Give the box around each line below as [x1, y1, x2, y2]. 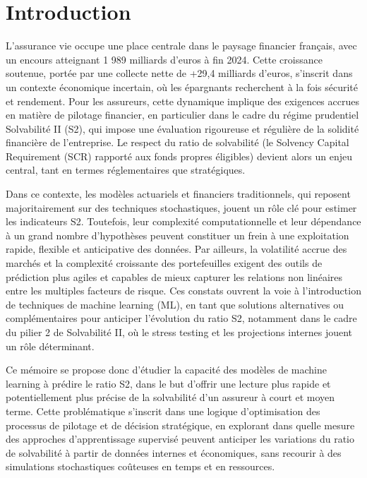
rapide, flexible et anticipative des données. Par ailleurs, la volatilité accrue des [6, 241, 347, 256]
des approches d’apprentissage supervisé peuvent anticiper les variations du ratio [6, 431, 354, 446]
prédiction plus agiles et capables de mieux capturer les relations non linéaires [6, 269, 343, 284]
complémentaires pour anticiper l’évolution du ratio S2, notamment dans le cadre [6, 311, 357, 325]
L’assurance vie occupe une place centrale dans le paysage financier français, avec [6, 38, 357, 53]
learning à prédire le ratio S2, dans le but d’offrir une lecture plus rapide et [6, 376, 331, 390]
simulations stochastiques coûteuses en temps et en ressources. [6, 459, 275, 474]
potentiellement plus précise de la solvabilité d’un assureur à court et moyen [6, 390, 335, 405]
